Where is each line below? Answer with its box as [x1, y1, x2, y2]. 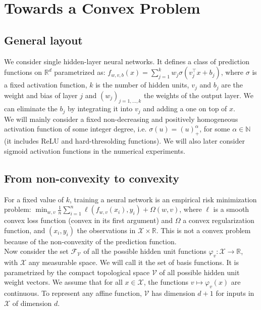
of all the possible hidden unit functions [83, 246, 206, 256]
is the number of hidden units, [95, 79, 189, 90]
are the [221, 79, 243, 90]
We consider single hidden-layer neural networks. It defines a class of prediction [4, 56, 249, 66]
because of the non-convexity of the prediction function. [4, 236, 177, 246]
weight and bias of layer [4, 90, 78, 100]
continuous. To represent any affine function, [4, 288, 142, 298]
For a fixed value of [4, 194, 64, 204]
